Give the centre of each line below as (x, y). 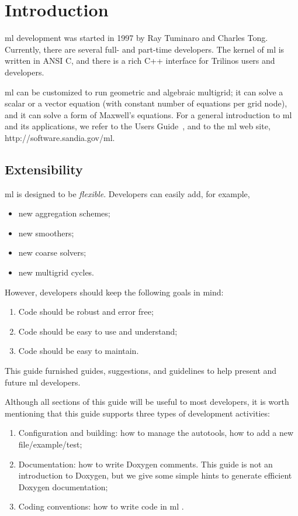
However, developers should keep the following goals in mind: (114, 292)
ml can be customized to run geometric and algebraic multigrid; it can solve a (144, 92)
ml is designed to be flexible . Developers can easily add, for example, (127, 193)
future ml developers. (43, 382)
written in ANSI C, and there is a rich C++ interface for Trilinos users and (140, 61)
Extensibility (44, 169)
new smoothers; (46, 233)
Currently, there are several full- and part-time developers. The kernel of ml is (145, 49)
